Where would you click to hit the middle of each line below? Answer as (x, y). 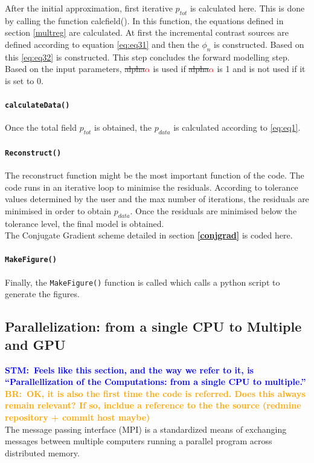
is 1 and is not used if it (261, 69)
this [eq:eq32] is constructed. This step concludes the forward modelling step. (147, 57)
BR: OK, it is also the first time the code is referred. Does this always (155, 393)
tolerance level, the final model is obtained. (85, 223)
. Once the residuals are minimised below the (213, 210)
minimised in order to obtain (58, 210)
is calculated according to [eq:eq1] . (237, 127)
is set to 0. (24, 80)
